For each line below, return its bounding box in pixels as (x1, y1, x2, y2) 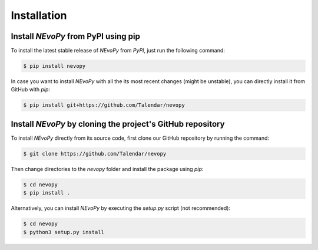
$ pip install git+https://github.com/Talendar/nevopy (23, 102, 185, 108)
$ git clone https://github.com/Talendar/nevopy (23, 150, 167, 157)
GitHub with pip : (11, 86, 50, 93)
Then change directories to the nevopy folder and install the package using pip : (11, 165, 204, 172)
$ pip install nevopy (23, 63, 86, 70)
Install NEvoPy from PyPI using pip (11, 31, 141, 41)
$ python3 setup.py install (23, 229, 104, 235)
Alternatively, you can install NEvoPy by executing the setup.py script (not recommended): (11, 205, 231, 212)
